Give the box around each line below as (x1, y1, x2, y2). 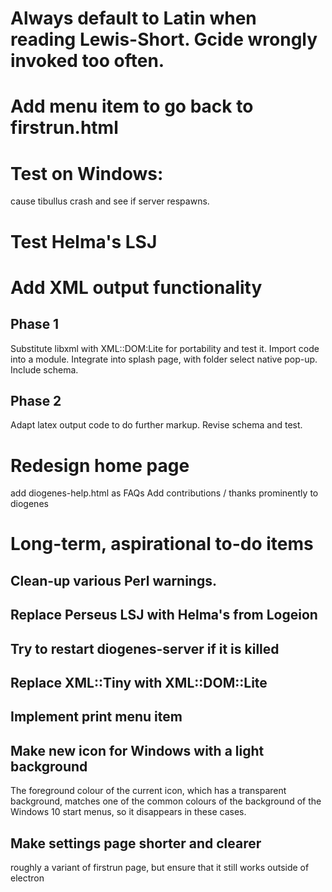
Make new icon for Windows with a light (10, 742, 265, 759)
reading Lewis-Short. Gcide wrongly (10, 28, 318, 51)
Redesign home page (10, 454, 190, 477)
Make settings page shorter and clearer (10, 835, 262, 852)
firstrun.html (10, 117, 119, 139)
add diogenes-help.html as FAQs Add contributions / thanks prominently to (10, 487, 319, 499)
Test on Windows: (10, 162, 164, 185)
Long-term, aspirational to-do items (10, 533, 314, 556)
